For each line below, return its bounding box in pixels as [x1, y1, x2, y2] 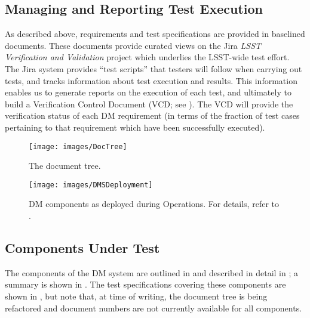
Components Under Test [5, 239, 160, 257]
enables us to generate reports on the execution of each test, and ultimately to [5, 86, 291, 98]
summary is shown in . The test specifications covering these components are [5, 278, 286, 291]
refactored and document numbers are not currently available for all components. [5, 301, 302, 314]
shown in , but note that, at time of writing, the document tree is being [5, 290, 268, 302]
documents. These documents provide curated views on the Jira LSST [5, 39, 262, 51]
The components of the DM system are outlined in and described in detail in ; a [5, 266, 298, 279]
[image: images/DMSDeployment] [29, 180, 153, 189]
